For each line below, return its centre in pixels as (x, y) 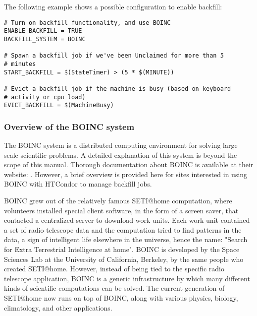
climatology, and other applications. (58, 307)
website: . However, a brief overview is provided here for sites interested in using (126, 174)
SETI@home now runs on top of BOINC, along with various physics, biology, (121, 297)
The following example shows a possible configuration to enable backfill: (113, 6)
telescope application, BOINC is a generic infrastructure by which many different (127, 278)
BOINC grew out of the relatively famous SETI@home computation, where (118, 200)
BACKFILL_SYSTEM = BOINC (45, 39)
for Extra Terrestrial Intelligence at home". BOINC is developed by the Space (122, 249)
